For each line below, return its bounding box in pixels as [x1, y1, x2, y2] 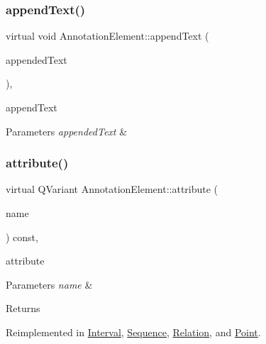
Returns [6, 301, 40, 316]
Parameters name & [6, 277, 93, 292]
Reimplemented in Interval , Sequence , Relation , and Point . [6, 324, 261, 339]
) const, [6, 229, 38, 244]
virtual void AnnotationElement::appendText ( [6, 28, 209, 43]
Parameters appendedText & [6, 123, 128, 138]
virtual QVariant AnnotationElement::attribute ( [6, 182, 218, 196]
